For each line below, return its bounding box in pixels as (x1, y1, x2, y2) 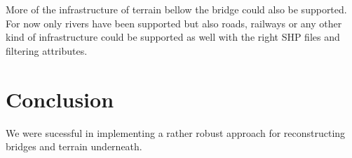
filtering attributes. (6, 43, 88, 58)
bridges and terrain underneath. (6, 139, 142, 154)
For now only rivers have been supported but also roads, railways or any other (6, 15, 342, 30)
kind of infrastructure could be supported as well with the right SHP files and (6, 29, 340, 44)
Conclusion (6, 84, 114, 113)
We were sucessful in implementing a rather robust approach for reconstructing (6, 125, 346, 140)
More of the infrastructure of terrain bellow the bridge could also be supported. (6, 2, 347, 16)
